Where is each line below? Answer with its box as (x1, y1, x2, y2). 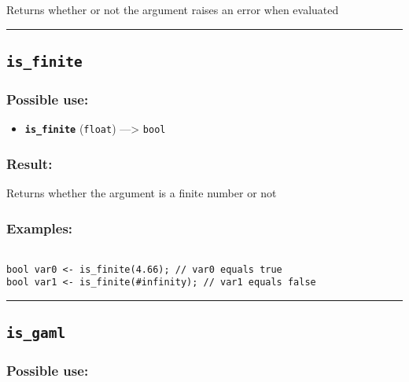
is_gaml (6, 325, 66, 342)
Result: (6, 153, 53, 173)
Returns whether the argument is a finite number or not (6, 185, 277, 201)
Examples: (6, 218, 73, 237)
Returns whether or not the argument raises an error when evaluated (6, 2, 339, 17)
